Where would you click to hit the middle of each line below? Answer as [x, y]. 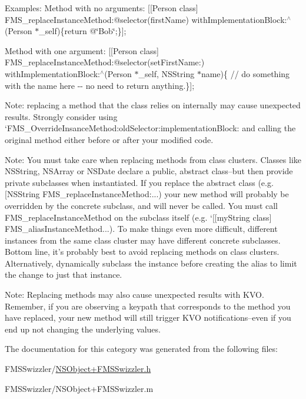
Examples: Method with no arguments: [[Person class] [102, 8]
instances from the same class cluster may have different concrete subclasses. [143, 240]
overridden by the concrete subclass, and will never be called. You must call [142, 205]
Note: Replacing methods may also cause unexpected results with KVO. [134, 295]
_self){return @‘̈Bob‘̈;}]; [83, 31]
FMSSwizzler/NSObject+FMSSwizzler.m [79, 388]
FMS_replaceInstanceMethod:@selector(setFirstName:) [105, 62]
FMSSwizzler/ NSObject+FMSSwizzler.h [78, 369]
